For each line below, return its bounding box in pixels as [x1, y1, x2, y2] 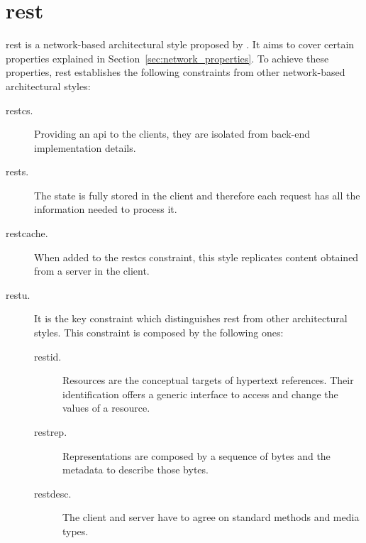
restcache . [6, 226, 48, 241]
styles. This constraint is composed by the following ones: [34, 325, 284, 340]
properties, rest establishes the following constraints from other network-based [6, 65, 345, 79]
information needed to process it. [34, 202, 177, 216]
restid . [34, 349, 62, 363]
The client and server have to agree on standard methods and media [62, 510, 360, 525]
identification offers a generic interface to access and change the [62, 386, 338, 401]
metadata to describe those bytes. [62, 462, 209, 477]
